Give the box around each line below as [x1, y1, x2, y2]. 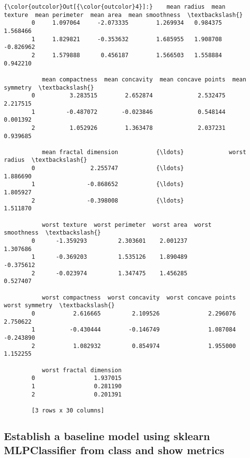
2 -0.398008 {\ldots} [31, 197, 184, 204]
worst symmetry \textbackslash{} [4, 302, 115, 309]
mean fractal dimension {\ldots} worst [42, 148, 247, 156]
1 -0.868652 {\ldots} [31, 181, 184, 188]
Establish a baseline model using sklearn [4, 428, 210, 443]
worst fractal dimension [42, 366, 122, 374]
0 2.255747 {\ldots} [31, 165, 184, 172]
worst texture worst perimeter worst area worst [42, 221, 212, 228]
